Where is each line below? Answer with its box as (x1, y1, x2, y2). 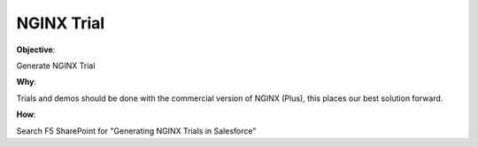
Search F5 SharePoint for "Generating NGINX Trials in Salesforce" (16, 125, 257, 136)
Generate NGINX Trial (16, 60, 96, 71)
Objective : (16, 44, 56, 55)
